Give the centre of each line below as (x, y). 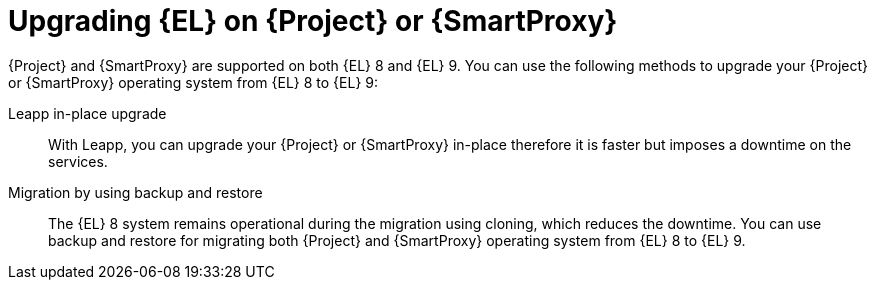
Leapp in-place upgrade (87, 113)
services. (78, 161)
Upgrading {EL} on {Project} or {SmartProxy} (313, 21)
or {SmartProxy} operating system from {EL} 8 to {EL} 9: (193, 82)
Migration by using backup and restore (135, 192)
